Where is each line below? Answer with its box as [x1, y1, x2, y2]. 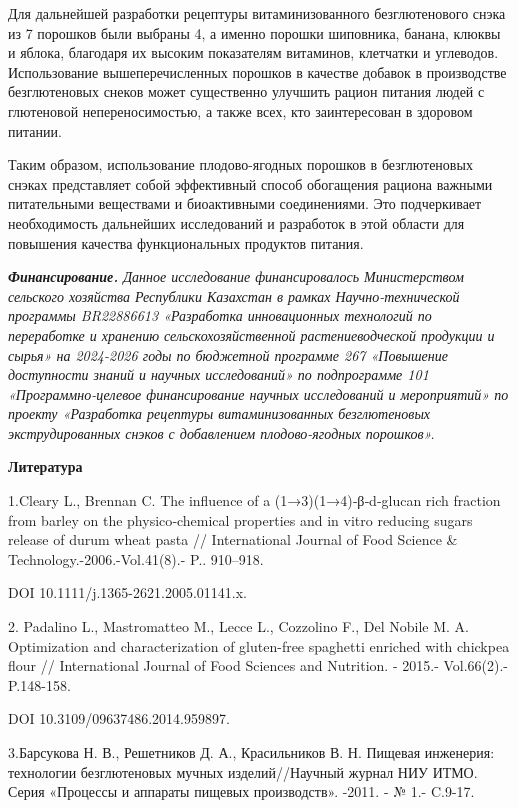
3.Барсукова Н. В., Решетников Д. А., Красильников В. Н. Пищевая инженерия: [8, 742, 495, 762]
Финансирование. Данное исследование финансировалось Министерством [8, 266, 464, 287]
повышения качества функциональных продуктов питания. [8, 232, 364, 253]
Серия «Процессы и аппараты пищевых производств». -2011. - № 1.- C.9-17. [8, 781, 475, 802]
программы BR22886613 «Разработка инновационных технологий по [8, 305, 432, 326]
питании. [8, 120, 62, 141]
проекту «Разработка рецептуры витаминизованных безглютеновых [8, 403, 431, 424]
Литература [8, 456, 83, 477]
